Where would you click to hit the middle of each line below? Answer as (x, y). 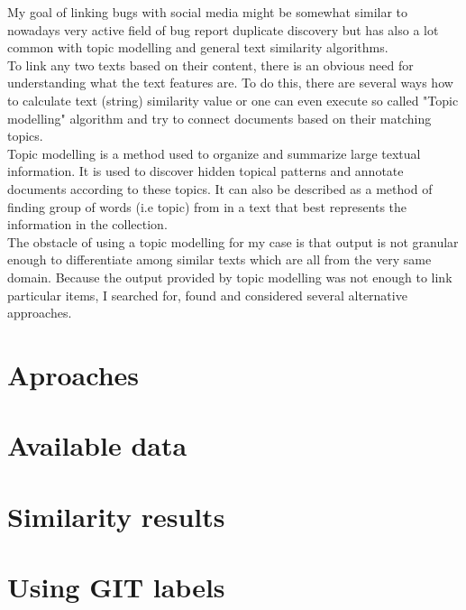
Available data (97, 445)
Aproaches (73, 374)
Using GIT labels (116, 587)
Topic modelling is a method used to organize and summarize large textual (214, 153)
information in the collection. (87, 224)
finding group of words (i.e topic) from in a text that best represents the (207, 206)
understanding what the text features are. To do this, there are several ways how (230, 83)
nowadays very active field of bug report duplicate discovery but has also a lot (223, 29)
